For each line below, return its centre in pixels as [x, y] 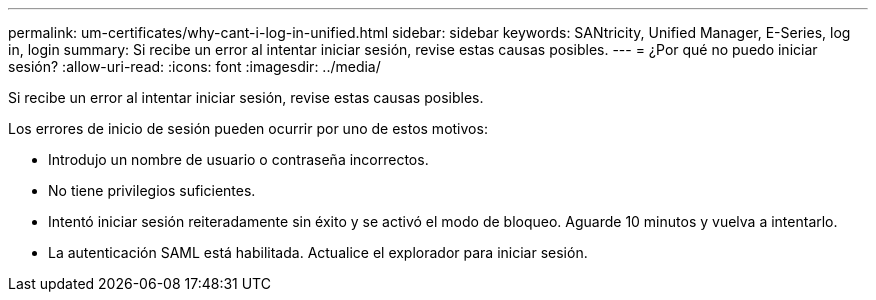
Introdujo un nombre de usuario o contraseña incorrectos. [238, 159]
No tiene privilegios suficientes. [152, 190]
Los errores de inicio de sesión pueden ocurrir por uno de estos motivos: [248, 128]
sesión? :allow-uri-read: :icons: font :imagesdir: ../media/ [194, 66]
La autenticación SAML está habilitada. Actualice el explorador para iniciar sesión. [318, 252]
